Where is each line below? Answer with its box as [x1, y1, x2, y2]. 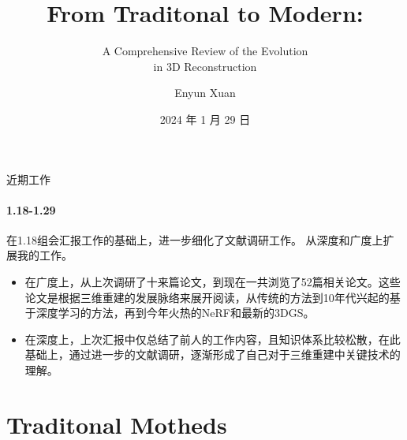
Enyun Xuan [174, 84, 236, 101]
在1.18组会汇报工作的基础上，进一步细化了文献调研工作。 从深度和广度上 [6, 231, 383, 248]
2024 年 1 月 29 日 [159, 110, 251, 127]
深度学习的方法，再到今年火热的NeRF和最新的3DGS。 [35, 304, 315, 321]
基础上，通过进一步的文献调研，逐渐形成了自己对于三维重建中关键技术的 [24, 346, 401, 363]
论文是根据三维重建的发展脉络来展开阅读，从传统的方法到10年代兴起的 [24, 289, 390, 305]
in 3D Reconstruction [153, 58, 257, 74]
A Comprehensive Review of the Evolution [102, 43, 308, 59]
